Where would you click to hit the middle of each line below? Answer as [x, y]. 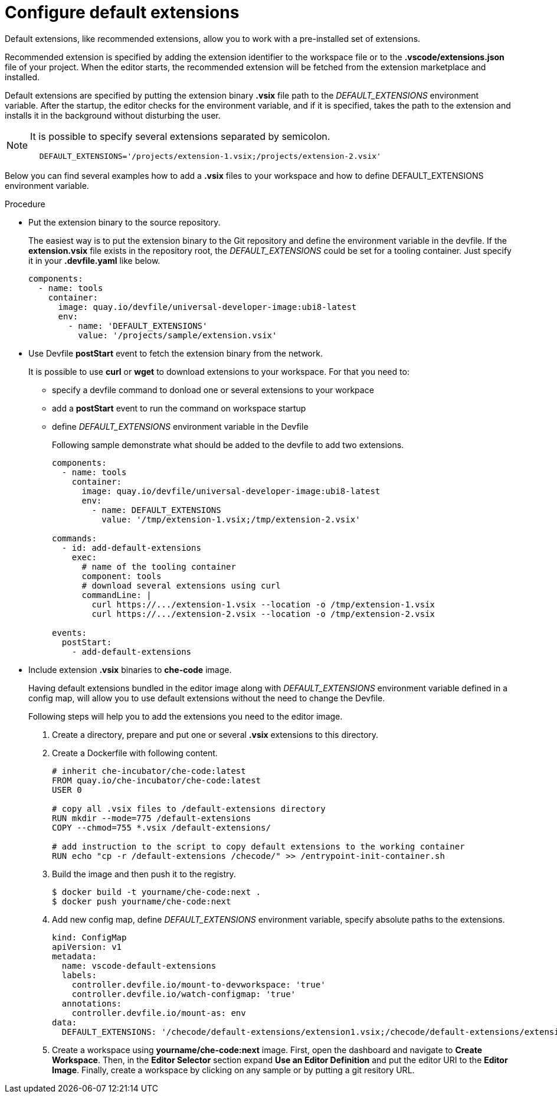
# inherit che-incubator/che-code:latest [149, 771]
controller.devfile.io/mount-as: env [159, 1013]
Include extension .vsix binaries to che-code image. [130, 669]
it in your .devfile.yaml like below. [94, 260]
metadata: [74, 956]
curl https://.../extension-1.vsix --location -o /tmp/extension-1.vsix [263, 604]
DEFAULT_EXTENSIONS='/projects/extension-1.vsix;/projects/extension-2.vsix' [210, 156]
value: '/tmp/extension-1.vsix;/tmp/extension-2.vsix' [231, 519]
